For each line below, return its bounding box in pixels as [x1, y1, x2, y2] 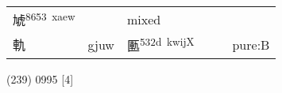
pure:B [232, 35, 270, 54]
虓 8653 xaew [13, 9, 75, 30]
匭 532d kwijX [126, 34, 195, 55]
